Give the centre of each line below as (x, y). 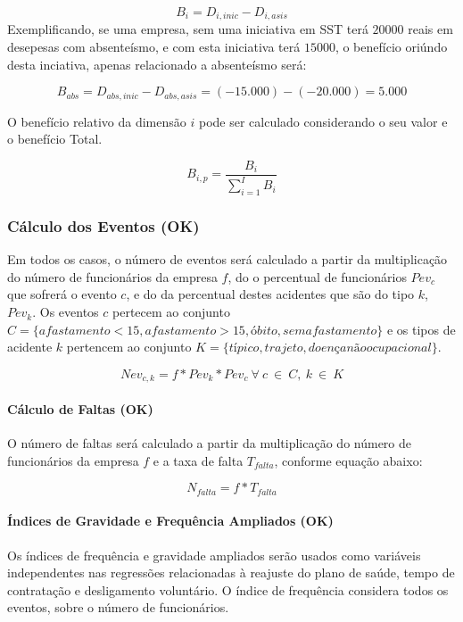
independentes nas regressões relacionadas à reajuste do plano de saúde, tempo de (231, 572)
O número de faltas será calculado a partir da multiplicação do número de (210, 443)
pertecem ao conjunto (171, 312)
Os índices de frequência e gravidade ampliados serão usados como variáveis (214, 555)
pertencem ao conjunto (129, 347)
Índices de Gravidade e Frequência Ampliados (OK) (170, 521)
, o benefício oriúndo (391, 47)
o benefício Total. (55, 139)
